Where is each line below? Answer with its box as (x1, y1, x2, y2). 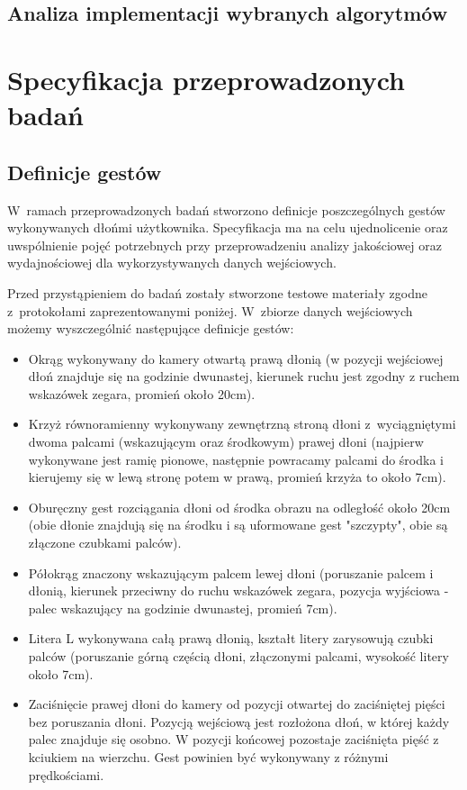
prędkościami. (28, 765, 104, 784)
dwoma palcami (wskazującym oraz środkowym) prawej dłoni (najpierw (28, 432, 424, 451)
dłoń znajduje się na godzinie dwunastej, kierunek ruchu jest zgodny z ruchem (28, 367, 460, 386)
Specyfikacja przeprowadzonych (7, 60, 406, 97)
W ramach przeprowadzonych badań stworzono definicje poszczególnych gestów (7, 200, 445, 219)
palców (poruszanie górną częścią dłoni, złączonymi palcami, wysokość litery (28, 647, 449, 666)
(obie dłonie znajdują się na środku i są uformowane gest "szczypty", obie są (28, 515, 448, 534)
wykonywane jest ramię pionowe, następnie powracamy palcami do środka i (28, 449, 444, 468)
